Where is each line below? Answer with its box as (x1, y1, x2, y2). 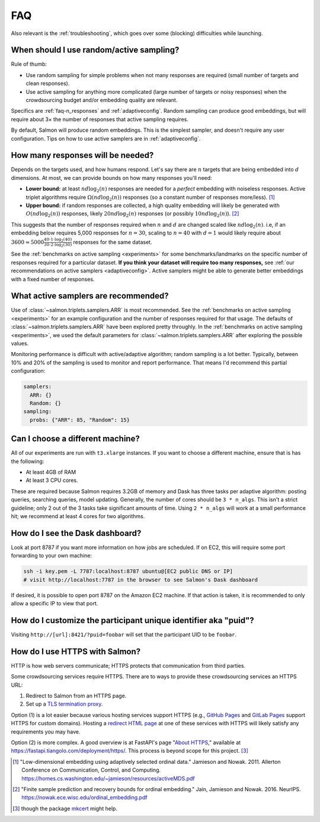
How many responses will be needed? (11, 150, 154, 160)
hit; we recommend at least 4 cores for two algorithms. (11, 512, 145, 519)
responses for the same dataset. (73, 238, 152, 246)
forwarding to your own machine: (11, 552, 92, 559)
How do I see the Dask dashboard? (11, 528, 142, 538)
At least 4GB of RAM (25, 469, 76, 476)
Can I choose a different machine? (11, 434, 140, 444)
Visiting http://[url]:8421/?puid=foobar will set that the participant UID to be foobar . (11, 631, 237, 638)
